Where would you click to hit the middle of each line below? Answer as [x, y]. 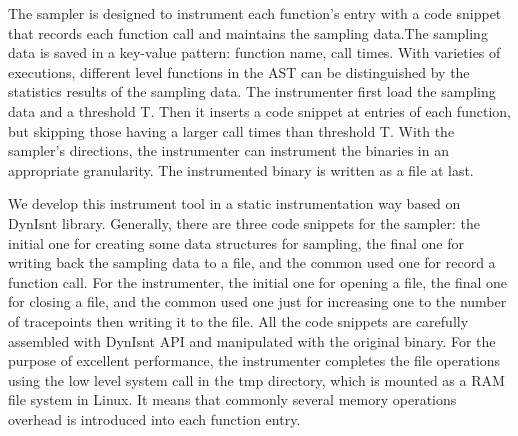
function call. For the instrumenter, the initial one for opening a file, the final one [258, 281]
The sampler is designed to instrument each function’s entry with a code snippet [255, 13]
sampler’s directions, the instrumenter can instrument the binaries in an [228, 150]
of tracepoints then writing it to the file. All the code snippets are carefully [238, 320]
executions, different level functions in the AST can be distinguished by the [239, 71]
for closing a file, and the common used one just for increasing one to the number [257, 301]
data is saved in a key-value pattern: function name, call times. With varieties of [254, 52]
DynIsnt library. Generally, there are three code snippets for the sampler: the [244, 222]
